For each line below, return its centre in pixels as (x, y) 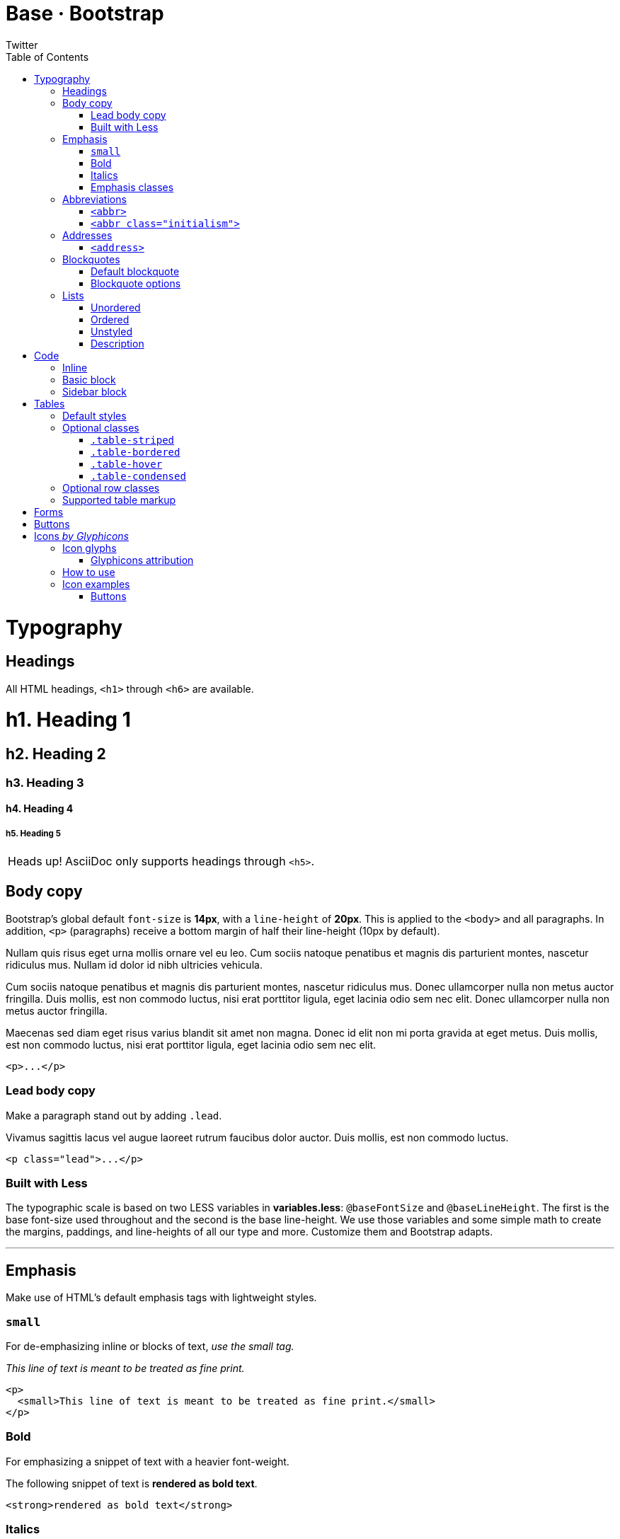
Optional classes (101, 427)
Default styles (94, 415)
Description (117, 343)
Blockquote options (136, 283)
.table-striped (133, 440)
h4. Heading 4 (40, 809)
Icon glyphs (90, 548)
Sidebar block (94, 391)
